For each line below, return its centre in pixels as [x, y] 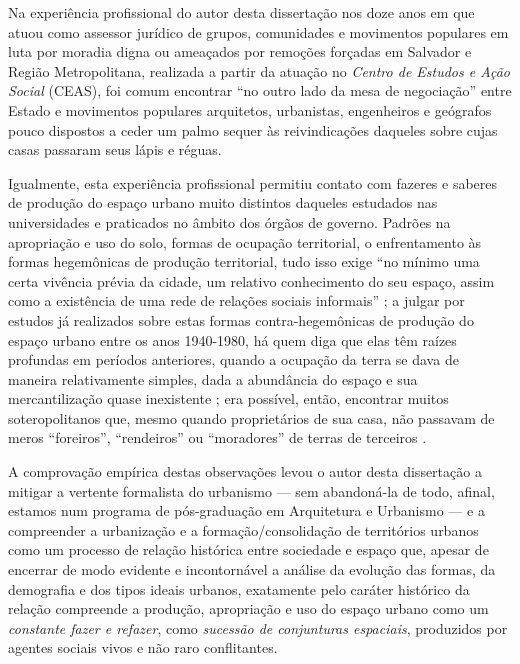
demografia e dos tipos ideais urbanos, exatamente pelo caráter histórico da [239, 588]
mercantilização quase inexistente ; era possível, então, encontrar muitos [228, 398]
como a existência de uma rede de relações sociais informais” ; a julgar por [236, 300]
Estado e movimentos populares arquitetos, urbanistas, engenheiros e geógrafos [250, 109]
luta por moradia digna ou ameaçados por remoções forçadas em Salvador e [240, 51]
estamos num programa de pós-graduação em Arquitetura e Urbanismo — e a [246, 510]
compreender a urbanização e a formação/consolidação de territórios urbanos [243, 529]
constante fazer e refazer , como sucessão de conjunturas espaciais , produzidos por [258, 627]
